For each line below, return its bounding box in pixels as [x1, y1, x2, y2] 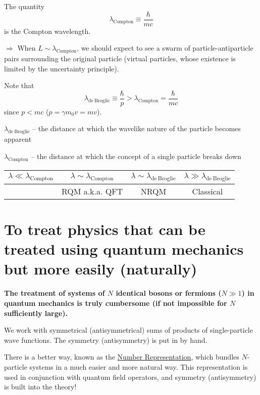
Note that [4, 80, 34, 91]
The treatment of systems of [4, 288, 105, 298]
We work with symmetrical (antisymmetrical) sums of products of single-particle [4, 325, 253, 335]
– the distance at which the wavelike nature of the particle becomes [32, 123, 241, 134]
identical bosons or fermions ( [116, 288, 222, 298]
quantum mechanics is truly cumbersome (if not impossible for [4, 297, 227, 308]
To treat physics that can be [4, 219, 205, 240]
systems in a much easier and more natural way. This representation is [29, 361, 248, 372]
